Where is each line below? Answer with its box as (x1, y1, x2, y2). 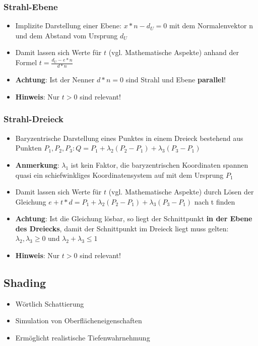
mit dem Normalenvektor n (169, 20, 253, 31)
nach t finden (194, 196, 235, 207)
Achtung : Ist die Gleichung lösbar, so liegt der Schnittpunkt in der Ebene (15, 213, 252, 224)
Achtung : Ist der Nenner (15, 74, 95, 85)
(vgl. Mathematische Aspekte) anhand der (108, 47, 239, 58)
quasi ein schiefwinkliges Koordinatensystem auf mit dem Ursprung (15, 169, 224, 180)
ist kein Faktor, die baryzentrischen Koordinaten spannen (71, 159, 248, 170)
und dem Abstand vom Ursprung (15, 30, 118, 40)
